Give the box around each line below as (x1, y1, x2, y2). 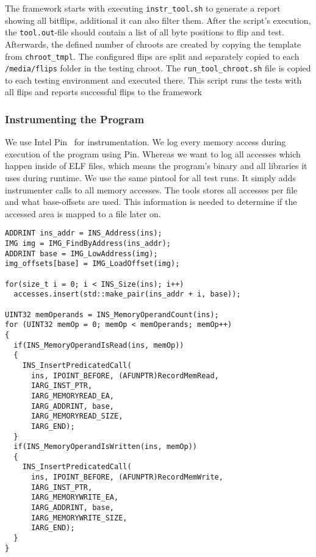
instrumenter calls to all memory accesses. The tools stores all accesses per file (5, 183, 298, 196)
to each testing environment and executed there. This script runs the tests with (5, 73, 302, 86)
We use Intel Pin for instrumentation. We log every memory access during (5, 135, 286, 148)
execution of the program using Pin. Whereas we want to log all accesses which (5, 147, 301, 160)
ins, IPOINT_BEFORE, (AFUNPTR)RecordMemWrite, (31, 473, 223, 482)
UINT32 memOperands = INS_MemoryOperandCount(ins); (5, 310, 219, 319)
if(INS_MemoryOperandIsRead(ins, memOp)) (13, 340, 184, 350)
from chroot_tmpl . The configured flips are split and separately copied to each (5, 49, 300, 62)
